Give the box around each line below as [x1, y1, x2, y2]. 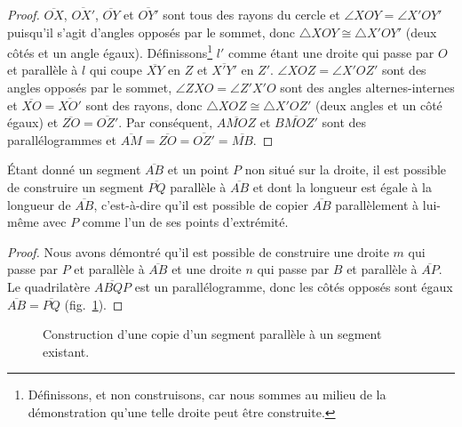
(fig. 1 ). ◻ [64, 294, 123, 313]
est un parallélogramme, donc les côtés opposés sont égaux [134, 277, 453, 295]
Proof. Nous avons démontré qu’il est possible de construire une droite [7, 242, 389, 261]
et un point [167, 160, 229, 179]
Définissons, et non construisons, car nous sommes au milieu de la [28, 385, 386, 404]
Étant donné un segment [7, 160, 141, 179]
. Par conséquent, [118, 113, 213, 132]
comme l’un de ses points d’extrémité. [82, 213, 289, 231]
